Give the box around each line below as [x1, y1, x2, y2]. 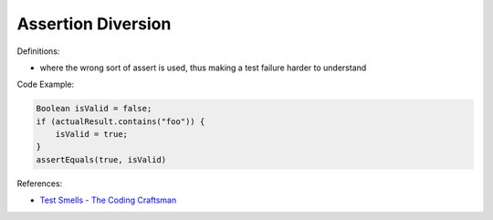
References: [16, 178, 63, 189]
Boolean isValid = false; [36, 103, 152, 114]
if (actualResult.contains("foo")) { [36, 116, 205, 127]
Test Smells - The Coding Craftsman [39, 194, 177, 205]
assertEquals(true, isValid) [36, 154, 167, 164]
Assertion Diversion [16, 14, 172, 34]
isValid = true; [55, 129, 128, 140]
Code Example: [16, 79, 75, 90]
